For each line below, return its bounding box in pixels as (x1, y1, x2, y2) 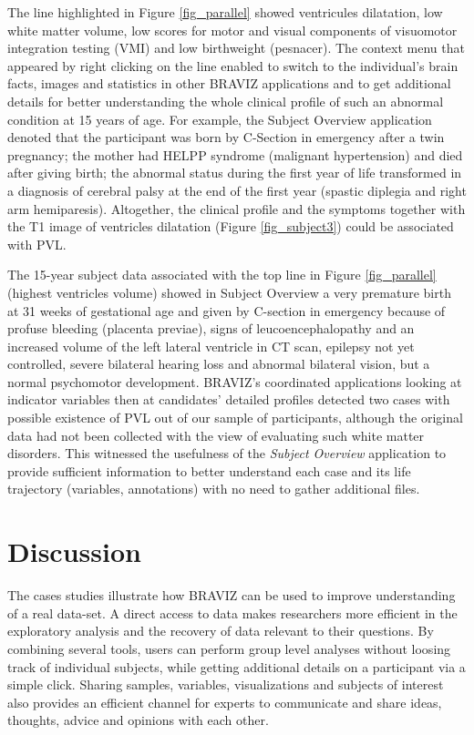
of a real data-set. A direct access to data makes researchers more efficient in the (7, 603, 458, 622)
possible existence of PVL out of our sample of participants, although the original (7, 408, 463, 427)
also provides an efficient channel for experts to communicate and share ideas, (7, 692, 442, 711)
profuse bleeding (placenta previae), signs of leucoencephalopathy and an (7, 319, 415, 338)
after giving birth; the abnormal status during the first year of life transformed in (7, 163, 462, 182)
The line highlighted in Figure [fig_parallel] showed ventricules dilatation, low (7, 3, 443, 21)
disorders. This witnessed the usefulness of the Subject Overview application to (7, 444, 447, 463)
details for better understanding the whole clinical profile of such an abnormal (7, 91, 444, 110)
